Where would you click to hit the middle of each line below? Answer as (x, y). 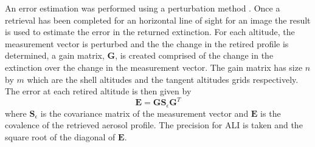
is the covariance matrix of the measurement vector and (144, 113)
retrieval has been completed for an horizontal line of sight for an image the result (158, 20)
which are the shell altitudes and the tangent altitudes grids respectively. (163, 79)
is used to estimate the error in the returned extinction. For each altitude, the (150, 32)
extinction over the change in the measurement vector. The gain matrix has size (154, 67)
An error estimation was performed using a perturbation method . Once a (143, 8)
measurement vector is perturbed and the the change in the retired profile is (147, 43)
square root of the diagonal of (60, 136)
